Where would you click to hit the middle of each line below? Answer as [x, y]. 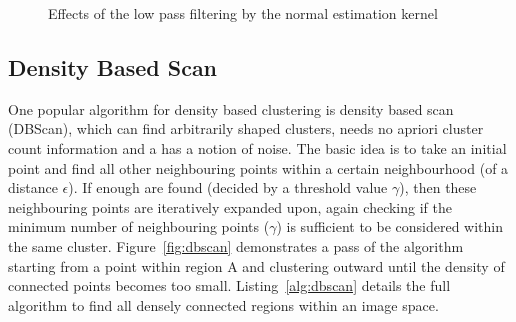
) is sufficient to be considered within [390, 226]
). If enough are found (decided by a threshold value [228, 187]
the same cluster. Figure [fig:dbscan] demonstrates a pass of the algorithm [236, 245]
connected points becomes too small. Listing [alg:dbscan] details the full [229, 285]
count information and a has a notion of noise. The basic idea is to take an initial [257, 147]
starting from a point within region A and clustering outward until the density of [256, 265]
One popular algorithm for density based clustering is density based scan [231, 108]
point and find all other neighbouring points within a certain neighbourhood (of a [258, 167]
